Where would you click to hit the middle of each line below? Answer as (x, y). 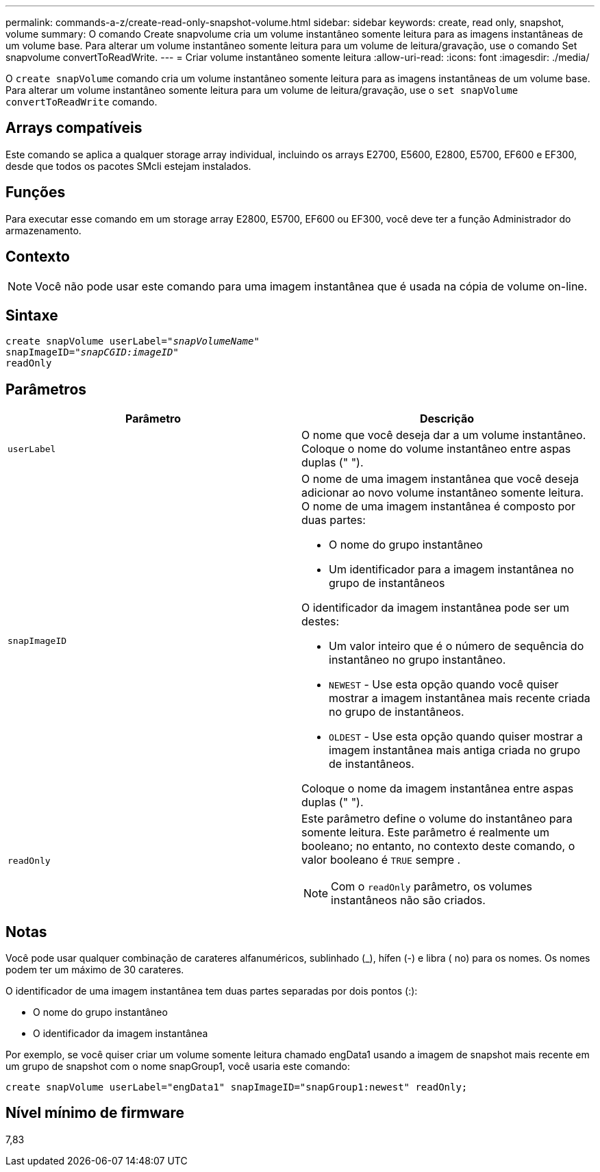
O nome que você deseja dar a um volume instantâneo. (444, 435)
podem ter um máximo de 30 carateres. (95, 970)
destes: (321, 622)
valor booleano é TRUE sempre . (381, 860)
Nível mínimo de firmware (95, 1113)
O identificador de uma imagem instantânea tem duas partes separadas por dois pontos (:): (212, 991)
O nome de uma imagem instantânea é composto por (438, 507)
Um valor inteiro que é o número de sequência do (457, 646)
